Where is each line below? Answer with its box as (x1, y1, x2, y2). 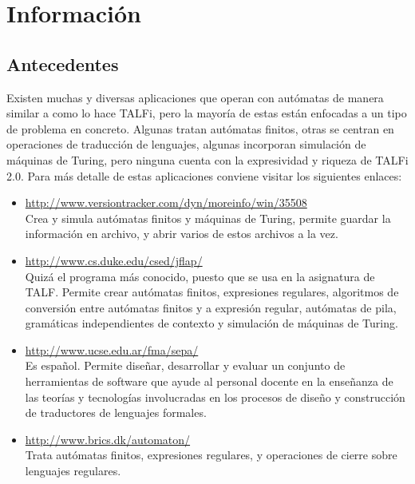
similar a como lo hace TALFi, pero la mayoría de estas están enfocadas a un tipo (6, 105, 407, 121)
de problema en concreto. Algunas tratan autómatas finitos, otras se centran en (6, 120, 394, 137)
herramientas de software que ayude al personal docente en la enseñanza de (25, 373, 393, 390)
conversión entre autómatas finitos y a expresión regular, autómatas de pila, (25, 299, 397, 315)
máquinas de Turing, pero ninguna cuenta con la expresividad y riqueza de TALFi (6, 151, 409, 168)
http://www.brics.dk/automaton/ (25, 430, 191, 447)
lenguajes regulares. (25, 462, 121, 479)
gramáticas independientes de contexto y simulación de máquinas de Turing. (25, 315, 398, 331)
